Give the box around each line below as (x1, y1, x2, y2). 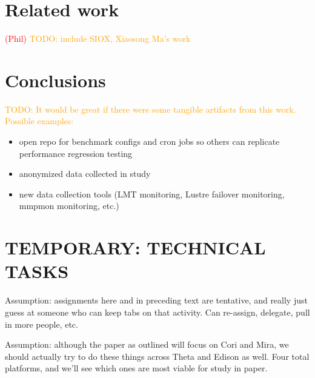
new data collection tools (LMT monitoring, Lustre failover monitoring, (19, 187, 285, 200)
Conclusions (5, 67, 106, 92)
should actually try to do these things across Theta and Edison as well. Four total (5, 350, 310, 362)
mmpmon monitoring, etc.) (19, 199, 119, 212)
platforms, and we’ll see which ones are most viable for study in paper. (5, 362, 268, 374)
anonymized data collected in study (19, 167, 151, 180)
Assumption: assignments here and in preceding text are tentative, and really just (5, 294, 308, 307)
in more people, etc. (5, 317, 78, 330)
